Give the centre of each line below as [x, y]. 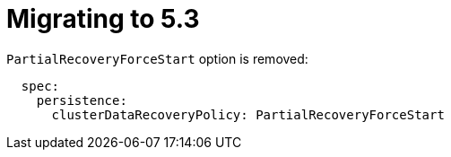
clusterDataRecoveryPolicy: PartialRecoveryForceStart [248, 114]
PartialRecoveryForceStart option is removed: [157, 58]
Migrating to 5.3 [103, 19]
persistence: [82, 100]
